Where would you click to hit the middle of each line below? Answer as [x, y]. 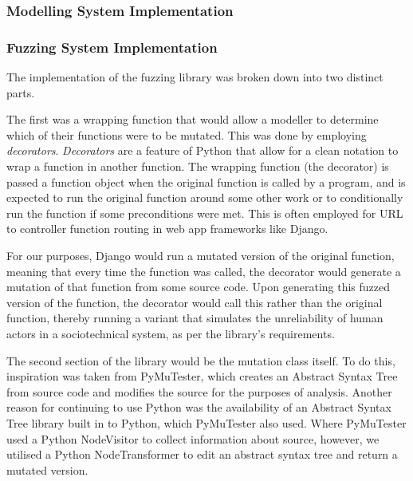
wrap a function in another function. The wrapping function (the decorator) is [198, 166]
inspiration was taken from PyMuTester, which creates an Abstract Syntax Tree [202, 376]
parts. [21, 92]
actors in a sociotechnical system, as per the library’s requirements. [171, 333]
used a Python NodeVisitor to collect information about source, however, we [193, 438]
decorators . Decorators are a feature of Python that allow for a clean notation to [203, 150]
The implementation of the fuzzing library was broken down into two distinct [195, 77]
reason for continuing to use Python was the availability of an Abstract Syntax [199, 407]
